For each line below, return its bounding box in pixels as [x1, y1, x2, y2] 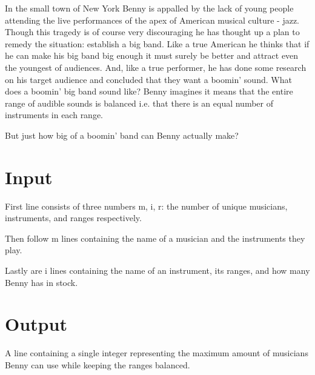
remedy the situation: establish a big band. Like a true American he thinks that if [5, 37, 310, 50]
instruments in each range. [5, 108, 104, 121]
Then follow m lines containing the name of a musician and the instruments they [5, 231, 305, 244]
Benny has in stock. [5, 276, 78, 288]
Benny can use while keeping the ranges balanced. [5, 358, 190, 371]
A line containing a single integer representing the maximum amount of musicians [5, 347, 308, 359]
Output [5, 311, 67, 336]
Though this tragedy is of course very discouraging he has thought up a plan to [5, 25, 300, 38]
